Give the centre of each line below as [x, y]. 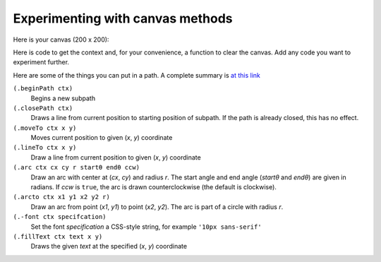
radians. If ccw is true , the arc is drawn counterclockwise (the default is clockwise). [153, 187]
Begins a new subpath [63, 98]
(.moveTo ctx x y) [45, 128]
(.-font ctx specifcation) [60, 217]
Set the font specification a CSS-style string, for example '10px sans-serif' [146, 227]
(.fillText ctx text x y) [58, 236]
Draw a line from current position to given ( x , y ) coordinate [116, 157]
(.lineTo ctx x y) [45, 148]
